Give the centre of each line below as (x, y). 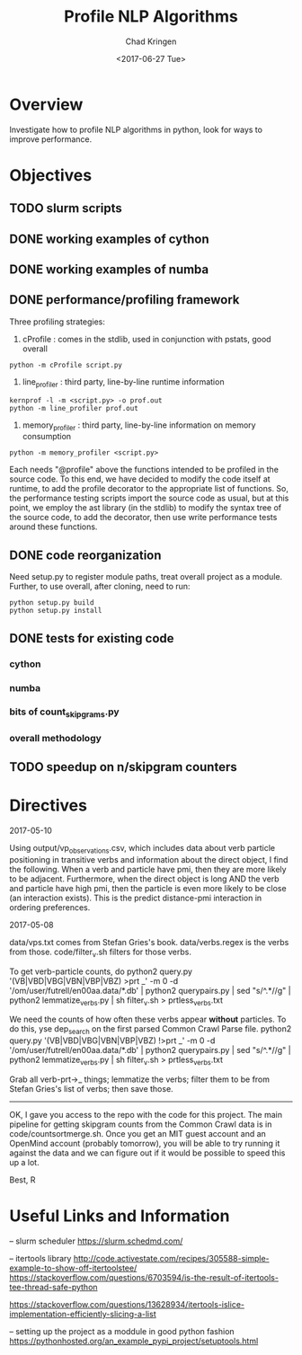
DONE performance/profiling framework (124, 300)
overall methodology (55, 738)
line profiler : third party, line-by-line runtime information (123, 382)
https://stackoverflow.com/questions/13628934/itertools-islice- (127, 1304)
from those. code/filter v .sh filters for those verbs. (100, 952)
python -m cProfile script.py (66, 365)
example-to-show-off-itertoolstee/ (73, 1268)
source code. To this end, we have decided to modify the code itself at (140, 479)
